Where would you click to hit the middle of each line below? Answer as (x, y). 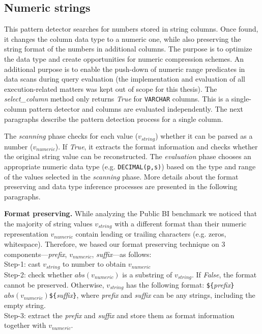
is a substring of (147, 274)
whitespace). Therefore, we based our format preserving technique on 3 (115, 243)
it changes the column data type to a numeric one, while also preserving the (123, 38)
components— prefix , (36, 254)
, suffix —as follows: (122, 254)
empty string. (25, 305)
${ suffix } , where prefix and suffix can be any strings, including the (152, 295)
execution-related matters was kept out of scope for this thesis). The (111, 88)
